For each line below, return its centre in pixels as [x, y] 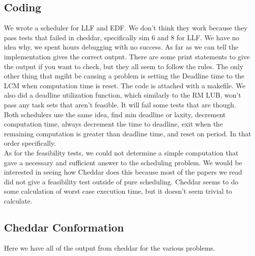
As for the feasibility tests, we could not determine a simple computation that [121, 152]
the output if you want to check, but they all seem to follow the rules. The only [124, 66]
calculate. [18, 200]
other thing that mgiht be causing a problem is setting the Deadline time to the [124, 76]
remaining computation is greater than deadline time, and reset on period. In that [128, 133]
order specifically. [30, 143]
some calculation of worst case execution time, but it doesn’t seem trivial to [118, 191]
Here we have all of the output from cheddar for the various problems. [110, 247]
